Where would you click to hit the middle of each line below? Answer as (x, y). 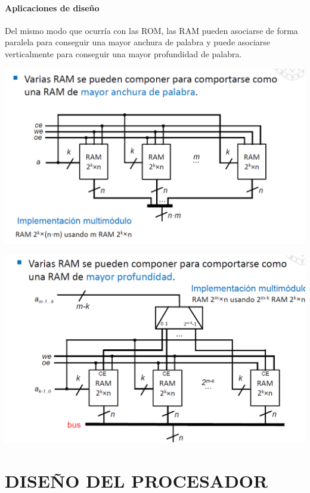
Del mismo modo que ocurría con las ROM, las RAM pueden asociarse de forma (151, 30)
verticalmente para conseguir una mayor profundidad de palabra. (123, 53)
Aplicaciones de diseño (52, 7)
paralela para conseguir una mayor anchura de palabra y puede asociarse (138, 42)
